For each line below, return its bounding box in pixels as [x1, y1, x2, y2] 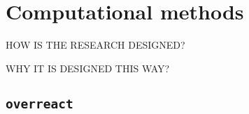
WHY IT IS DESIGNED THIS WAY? [6, 60, 170, 75]
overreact [6, 96, 73, 111]
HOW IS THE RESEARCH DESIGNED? [6, 38, 185, 52]
